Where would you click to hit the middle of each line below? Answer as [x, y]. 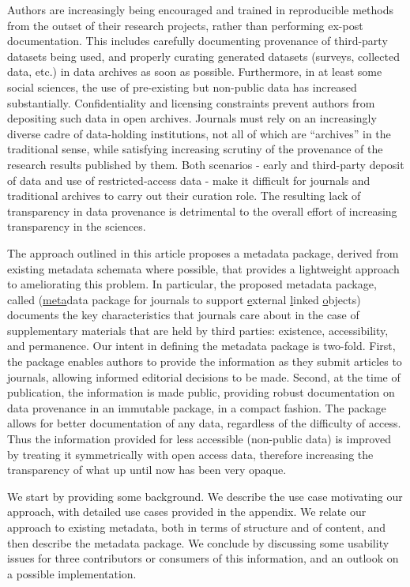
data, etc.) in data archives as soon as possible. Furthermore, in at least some [195, 71]
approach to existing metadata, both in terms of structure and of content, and [197, 527]
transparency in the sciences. [77, 226]
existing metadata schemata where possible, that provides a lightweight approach [203, 268]
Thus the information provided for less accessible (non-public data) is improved [199, 439]
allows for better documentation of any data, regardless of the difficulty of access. [204, 423]
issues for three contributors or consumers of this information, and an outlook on [203, 558]
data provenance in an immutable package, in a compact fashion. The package [197, 407]
